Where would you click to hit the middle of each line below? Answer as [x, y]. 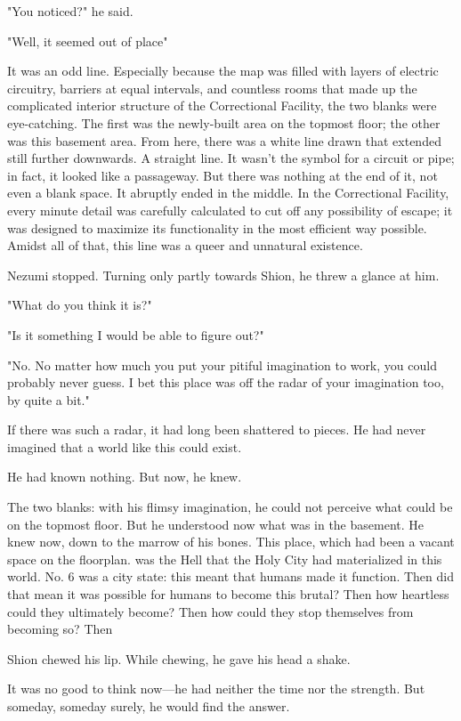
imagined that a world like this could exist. [125, 446]
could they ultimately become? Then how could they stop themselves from [210, 611]
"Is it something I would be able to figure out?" [136, 334]
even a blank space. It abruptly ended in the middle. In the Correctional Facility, [228, 193]
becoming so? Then [60, 629]
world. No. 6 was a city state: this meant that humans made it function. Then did [230, 576]
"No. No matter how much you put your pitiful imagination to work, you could [222, 365]
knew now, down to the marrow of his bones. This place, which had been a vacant [231, 542]
